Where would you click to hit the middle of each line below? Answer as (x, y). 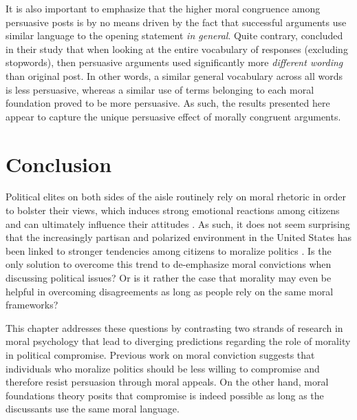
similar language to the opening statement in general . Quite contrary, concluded (174, 35)
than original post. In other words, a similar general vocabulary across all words (174, 75)
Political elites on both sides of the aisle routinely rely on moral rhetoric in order (176, 197)
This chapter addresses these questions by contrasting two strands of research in (174, 327)
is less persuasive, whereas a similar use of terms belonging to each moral (160, 89)
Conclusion (59, 164)
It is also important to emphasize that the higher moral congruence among (163, 8)
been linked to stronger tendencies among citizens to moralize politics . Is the (169, 250)
